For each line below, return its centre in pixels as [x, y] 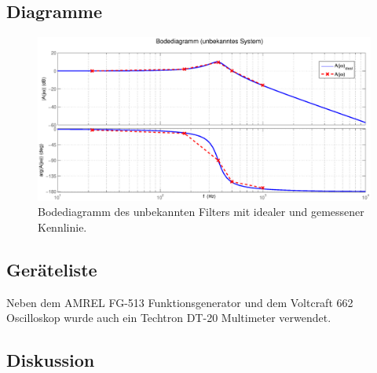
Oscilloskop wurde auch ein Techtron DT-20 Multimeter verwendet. [169, 318]
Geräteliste [52, 270]
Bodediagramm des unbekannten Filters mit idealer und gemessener [201, 212]
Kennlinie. [62, 227]
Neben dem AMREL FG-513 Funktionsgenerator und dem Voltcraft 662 [180, 302]
